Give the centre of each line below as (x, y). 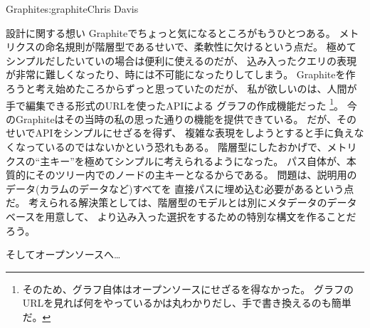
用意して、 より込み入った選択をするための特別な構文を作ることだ (201, 216)
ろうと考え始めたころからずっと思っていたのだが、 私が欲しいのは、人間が (181, 88)
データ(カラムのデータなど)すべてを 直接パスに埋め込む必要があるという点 (180, 188)
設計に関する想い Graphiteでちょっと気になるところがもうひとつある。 (171, 32)
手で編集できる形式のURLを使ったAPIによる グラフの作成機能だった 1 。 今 (181, 104)
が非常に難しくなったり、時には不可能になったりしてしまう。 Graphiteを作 (181, 74)
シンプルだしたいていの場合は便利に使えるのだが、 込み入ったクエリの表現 (181, 60)
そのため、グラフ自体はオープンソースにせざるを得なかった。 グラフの (188, 289)
